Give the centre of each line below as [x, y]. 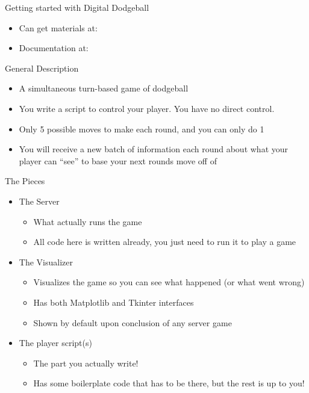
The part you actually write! [86, 363]
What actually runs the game [88, 221]
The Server [39, 201]
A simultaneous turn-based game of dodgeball [104, 88]
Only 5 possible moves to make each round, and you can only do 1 [142, 128]
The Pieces [25, 181]
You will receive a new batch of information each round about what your [154, 149]
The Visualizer [46, 261]
